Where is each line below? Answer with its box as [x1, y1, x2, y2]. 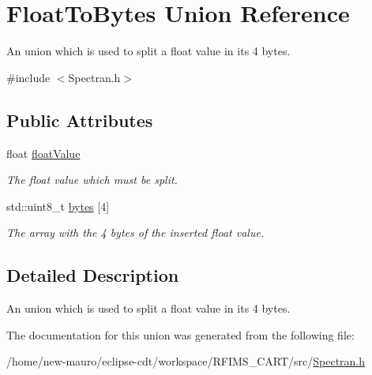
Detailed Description [6, 263, 179, 287]
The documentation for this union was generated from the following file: [6, 326, 355, 343]
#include [6, 69, 51, 85]
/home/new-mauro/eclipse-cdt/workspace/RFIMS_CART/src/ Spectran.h [6, 353, 366, 369]
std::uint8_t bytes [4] [6, 197, 110, 214]
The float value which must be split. [6, 171, 178, 188]
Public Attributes [6, 107, 153, 132]
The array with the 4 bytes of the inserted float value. [6, 224, 265, 241]
